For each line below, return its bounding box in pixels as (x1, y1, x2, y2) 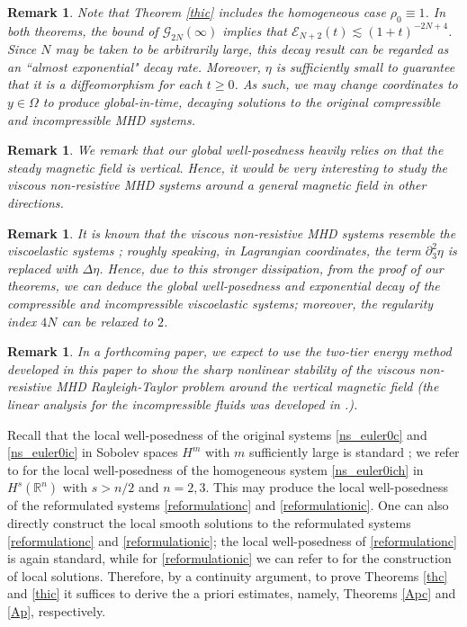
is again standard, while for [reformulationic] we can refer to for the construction (7, 549, 452, 568)
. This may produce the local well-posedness (205, 478, 448, 497)
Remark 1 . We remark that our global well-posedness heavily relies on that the (7, 140, 444, 159)
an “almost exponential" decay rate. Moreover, (7, 57, 261, 76)
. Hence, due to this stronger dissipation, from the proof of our (99, 258, 444, 277)
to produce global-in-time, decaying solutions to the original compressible (42, 93, 441, 112)
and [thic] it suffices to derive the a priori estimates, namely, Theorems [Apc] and (7, 584, 456, 603)
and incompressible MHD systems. (7, 110, 196, 129)
